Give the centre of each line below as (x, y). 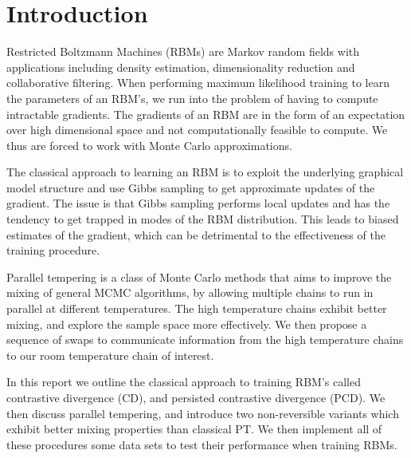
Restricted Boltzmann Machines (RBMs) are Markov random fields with (183, 51)
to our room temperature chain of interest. (110, 355)
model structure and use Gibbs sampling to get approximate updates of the (191, 187)
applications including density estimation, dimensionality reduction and (181, 67)
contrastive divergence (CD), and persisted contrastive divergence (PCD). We (196, 397)
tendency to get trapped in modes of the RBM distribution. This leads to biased (203, 219)
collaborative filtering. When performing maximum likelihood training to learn (198, 83)
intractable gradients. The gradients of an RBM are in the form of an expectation (206, 114)
